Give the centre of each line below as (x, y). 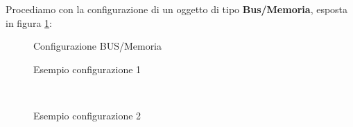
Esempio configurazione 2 (87, 115)
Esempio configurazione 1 (87, 69)
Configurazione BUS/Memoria (98, 46)
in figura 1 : (29, 22)
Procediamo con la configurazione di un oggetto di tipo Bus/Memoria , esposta (177, 9)
